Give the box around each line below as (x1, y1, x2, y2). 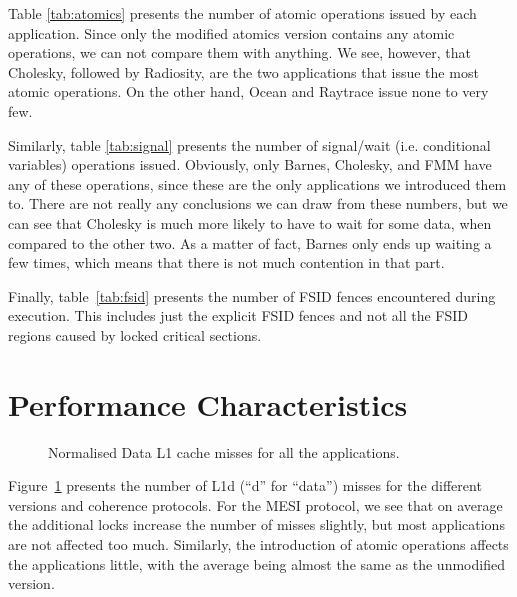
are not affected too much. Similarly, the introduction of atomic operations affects (8, 534, 509, 554)
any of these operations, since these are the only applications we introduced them (8, 173, 507, 194)
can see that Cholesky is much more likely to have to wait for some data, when (8, 212, 492, 233)
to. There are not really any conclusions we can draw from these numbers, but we (8, 193, 508, 214)
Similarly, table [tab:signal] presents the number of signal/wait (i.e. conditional (8, 134, 491, 155)
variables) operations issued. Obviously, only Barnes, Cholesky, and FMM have (8, 154, 492, 175)
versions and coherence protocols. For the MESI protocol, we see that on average (8, 494, 503, 515)
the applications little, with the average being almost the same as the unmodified (8, 553, 505, 574)
